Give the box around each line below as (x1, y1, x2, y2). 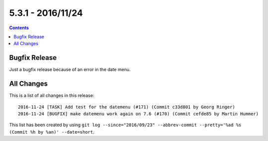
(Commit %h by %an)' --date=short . (9, 129, 94, 135)
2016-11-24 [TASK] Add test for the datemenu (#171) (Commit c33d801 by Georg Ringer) (18, 104, 235, 110)
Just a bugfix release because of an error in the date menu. (9, 67, 131, 73)
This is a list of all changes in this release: (9, 93, 94, 98)
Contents (9, 25, 29, 31)
